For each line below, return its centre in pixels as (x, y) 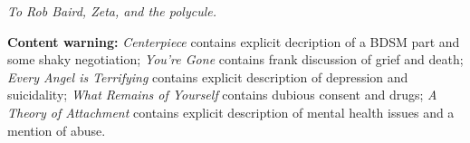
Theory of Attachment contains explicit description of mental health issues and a (231, 112)
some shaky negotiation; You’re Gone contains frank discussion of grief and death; (235, 59)
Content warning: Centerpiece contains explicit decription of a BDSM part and (234, 41)
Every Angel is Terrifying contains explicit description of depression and (208, 76)
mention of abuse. (57, 130)
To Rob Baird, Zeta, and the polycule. (112, 11)
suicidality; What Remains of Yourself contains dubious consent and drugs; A (222, 95)
